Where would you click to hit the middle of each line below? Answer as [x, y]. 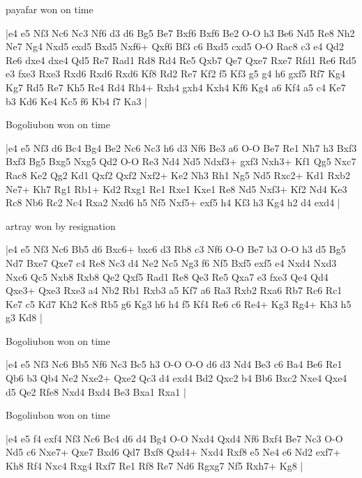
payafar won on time [50, 9]
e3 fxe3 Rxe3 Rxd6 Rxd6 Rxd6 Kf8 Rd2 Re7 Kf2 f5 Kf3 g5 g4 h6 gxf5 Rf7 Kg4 [176, 74]
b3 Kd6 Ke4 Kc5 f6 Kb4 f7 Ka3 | [76, 101]
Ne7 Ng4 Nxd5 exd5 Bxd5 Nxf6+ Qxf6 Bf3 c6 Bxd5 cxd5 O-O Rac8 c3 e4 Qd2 [175, 46]
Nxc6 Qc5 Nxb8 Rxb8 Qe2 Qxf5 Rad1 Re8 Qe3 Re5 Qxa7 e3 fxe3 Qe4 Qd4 [167, 276]
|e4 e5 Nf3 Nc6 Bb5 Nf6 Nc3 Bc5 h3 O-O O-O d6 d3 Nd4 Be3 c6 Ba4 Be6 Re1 [174, 364]
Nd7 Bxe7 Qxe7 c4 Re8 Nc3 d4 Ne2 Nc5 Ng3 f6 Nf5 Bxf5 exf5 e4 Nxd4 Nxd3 [171, 262]
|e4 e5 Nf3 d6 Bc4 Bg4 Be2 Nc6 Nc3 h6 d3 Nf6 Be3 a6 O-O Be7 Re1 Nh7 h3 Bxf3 [181, 147]
